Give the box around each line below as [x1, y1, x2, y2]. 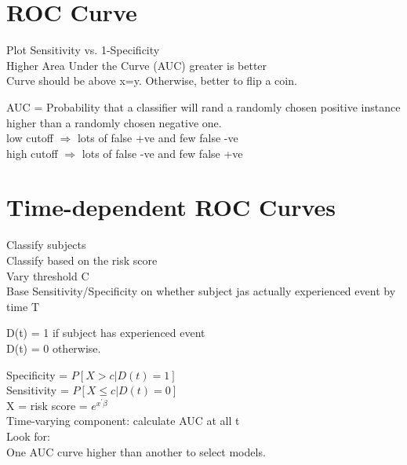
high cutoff [6, 145, 58, 161]
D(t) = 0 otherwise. [6, 339, 101, 356]
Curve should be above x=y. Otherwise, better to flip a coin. [6, 72, 297, 89]
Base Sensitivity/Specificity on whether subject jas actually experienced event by [6, 283, 396, 299]
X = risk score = [6, 397, 88, 413]
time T [6, 298, 39, 314]
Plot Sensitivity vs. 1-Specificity [6, 42, 160, 58]
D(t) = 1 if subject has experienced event [6, 324, 205, 341]
